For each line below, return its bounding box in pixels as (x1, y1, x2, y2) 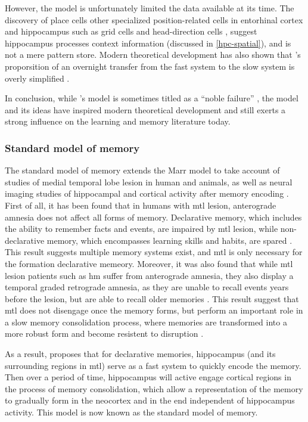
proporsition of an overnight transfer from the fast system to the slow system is (5, 60, 295, 72)
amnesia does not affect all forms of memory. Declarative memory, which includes (5, 210, 302, 223)
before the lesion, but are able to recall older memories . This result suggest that (5, 292, 299, 305)
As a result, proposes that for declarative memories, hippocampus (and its (5, 347, 276, 360)
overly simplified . (5, 72, 70, 84)
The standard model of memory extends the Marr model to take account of (5, 164, 280, 176)
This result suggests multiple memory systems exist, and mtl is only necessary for (5, 246, 303, 258)
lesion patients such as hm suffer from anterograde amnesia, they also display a (5, 269, 294, 281)
